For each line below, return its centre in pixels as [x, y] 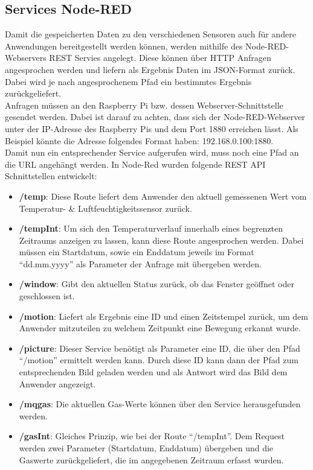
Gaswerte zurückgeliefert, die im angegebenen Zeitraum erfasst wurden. [151, 459]
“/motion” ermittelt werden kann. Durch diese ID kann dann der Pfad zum [159, 360]
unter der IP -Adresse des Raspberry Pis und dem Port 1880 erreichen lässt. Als [152, 128]
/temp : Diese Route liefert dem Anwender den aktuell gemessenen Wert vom [163, 196]
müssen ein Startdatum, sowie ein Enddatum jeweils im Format [137, 252]
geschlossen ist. [47, 296]
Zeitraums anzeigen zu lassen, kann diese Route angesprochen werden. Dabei [161, 240]
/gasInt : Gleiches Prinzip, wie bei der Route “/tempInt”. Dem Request [152, 436]
